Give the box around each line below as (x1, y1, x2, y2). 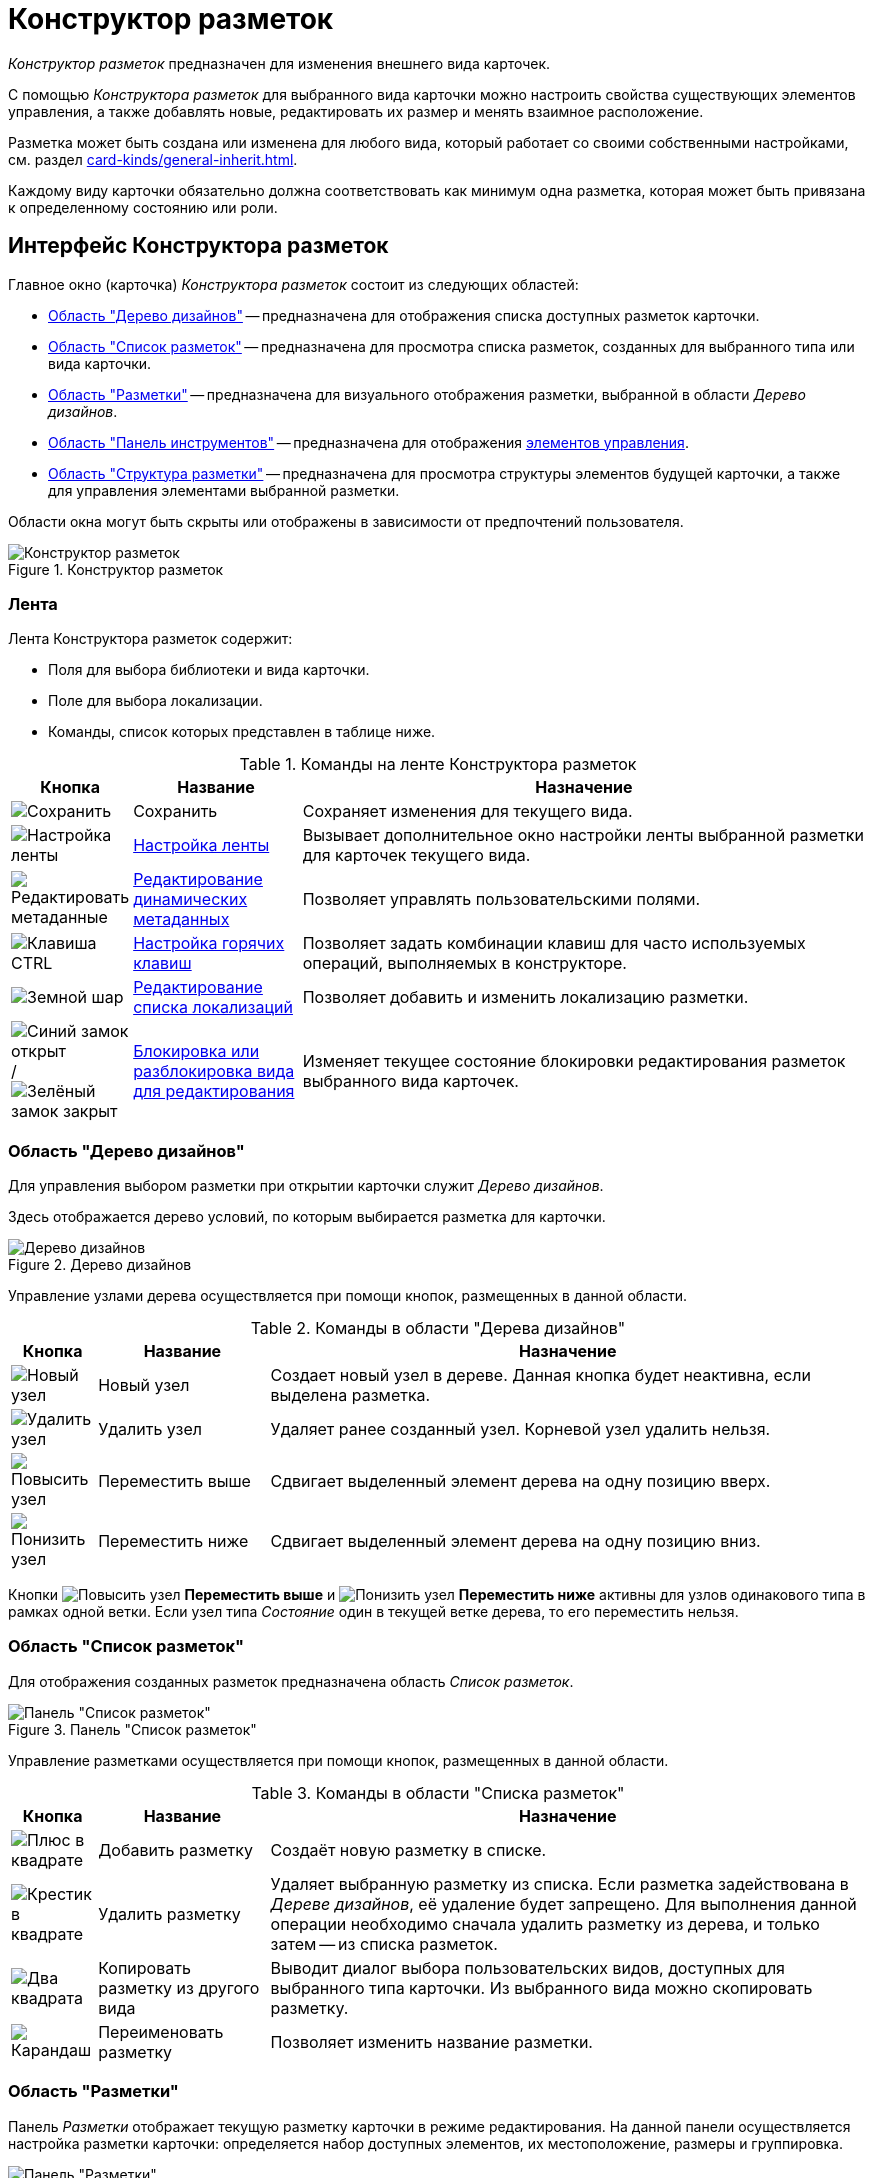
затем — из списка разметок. (270, 1933, 498, 1954)
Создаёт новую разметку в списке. (270, 1839, 547, 1860)
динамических (133, 889, 248, 910)
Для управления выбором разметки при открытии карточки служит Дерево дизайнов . (8, 1177, 604, 1195)
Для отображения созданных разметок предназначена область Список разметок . (8, 1672, 574, 1690)
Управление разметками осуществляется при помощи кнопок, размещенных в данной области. (8, 1751, 669, 1769)
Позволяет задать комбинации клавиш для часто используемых (302, 933, 806, 954)
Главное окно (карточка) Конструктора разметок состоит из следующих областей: (8, 275, 579, 293)
